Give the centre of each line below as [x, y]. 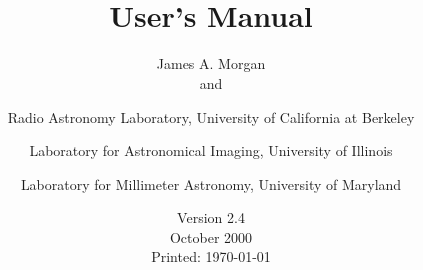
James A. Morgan [211, 63]
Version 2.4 [211, 217]
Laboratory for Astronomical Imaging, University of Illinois [211, 150]
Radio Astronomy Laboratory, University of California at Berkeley [211, 116]
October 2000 [211, 236]
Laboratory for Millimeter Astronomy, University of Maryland [211, 183]
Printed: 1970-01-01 [211, 256]
